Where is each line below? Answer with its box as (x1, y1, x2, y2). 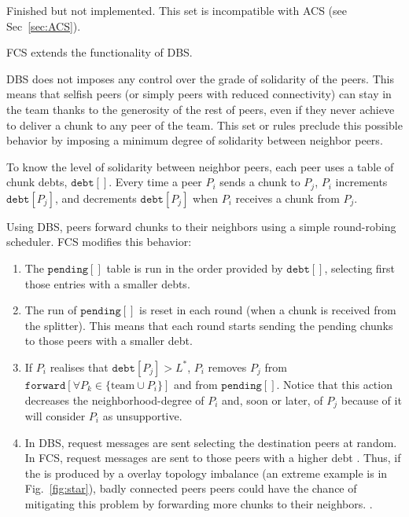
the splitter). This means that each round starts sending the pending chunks (24, 317, 393, 333)
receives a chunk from (235, 189, 340, 206)
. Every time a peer (109, 174, 202, 190)
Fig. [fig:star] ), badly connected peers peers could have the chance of (24, 480, 357, 497)
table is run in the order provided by (106, 259, 283, 276)
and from (174, 376, 218, 392)
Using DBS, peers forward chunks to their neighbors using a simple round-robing (6, 218, 396, 234)
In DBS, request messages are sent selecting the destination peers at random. (24, 434, 397, 450)
